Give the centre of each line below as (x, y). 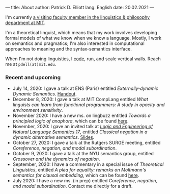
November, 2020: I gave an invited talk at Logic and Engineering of (83, 127)
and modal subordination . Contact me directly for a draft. (73, 186)
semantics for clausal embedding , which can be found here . (76, 175)
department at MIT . (25, 23)
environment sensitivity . (38, 110)
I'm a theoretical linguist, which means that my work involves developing (81, 32)
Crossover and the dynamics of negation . (56, 159)
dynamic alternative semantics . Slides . (53, 137)
